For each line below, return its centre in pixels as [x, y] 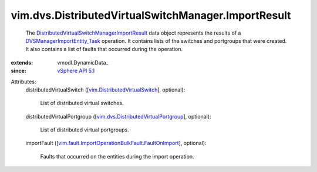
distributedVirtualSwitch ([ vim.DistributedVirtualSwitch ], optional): [105, 90]
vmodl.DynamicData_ [83, 62]
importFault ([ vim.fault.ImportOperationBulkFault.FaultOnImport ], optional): [116, 143]
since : [18, 71]
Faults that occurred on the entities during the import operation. [117, 156]
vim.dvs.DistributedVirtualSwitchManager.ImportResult [151, 15]
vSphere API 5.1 [76, 71]
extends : [22, 62]
